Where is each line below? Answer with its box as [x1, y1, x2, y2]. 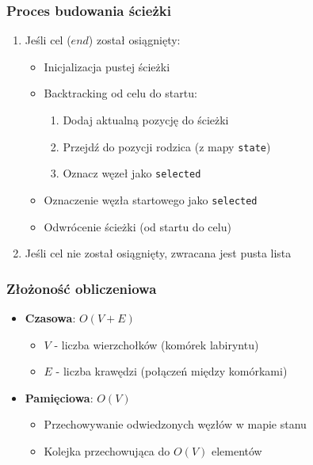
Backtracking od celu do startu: [44, 85, 197, 101]
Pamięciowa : [25, 389, 94, 406]
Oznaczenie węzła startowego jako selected [44, 191, 258, 208]
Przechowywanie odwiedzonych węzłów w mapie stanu [44, 416, 307, 433]
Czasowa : [25, 309, 76, 326]
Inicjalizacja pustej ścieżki [44, 58, 170, 74]
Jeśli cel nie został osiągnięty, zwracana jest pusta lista [25, 245, 292, 261]
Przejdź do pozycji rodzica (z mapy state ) [63, 138, 271, 154]
